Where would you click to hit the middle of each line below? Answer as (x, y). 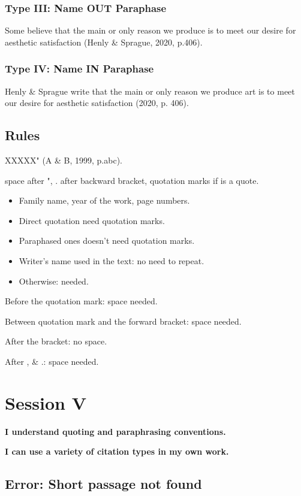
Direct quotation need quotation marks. (92, 220)
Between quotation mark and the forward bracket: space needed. (123, 321)
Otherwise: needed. (54, 281)
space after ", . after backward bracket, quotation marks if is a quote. (132, 180)
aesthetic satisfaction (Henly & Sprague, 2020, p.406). (104, 42)
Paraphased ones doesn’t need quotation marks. (107, 241)
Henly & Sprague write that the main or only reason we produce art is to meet (150, 91)
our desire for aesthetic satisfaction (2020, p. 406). (97, 103)
